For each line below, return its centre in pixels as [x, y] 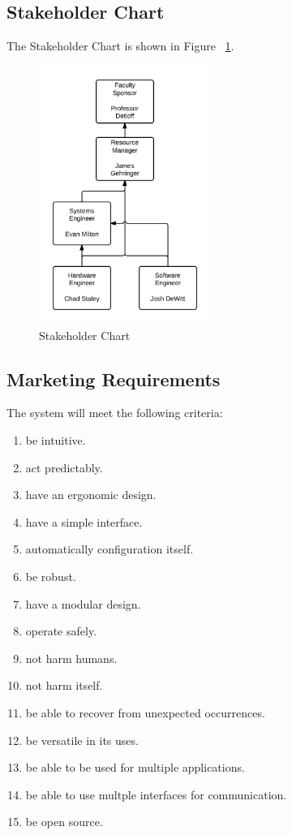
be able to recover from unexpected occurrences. [145, 713]
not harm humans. [71, 658]
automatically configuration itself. [109, 549]
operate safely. [61, 631]
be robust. [51, 577]
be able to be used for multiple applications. [135, 767]
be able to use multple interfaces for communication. [156, 794]
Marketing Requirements [114, 379]
